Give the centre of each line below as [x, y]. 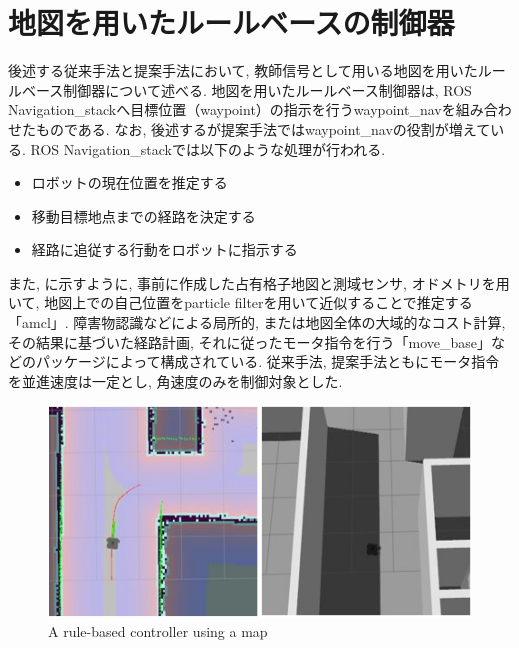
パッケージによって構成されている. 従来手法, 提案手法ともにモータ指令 [267, 361]
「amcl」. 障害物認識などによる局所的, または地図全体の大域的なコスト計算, [257, 322]
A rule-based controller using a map [158, 631]
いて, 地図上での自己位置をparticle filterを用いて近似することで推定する [240, 302]
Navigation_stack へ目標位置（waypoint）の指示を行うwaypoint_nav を [232, 109]
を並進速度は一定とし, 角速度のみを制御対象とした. [175, 380]
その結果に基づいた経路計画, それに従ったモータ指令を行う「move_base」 [250, 341]
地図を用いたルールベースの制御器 [231, 22]
